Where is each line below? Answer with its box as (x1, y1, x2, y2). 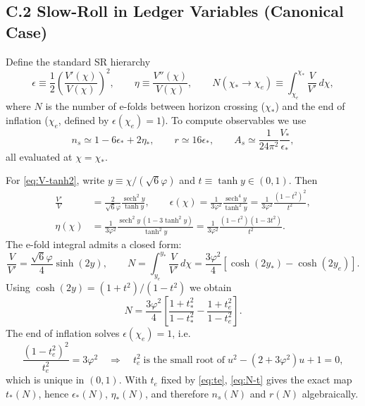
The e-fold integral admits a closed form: (6, 237, 182, 252)
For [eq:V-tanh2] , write (6, 173, 105, 187)
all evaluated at (6, 149, 73, 164)
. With (118, 372, 147, 387)
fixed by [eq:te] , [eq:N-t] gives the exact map (161, 372, 352, 387)
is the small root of (143, 355, 225, 365)
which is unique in (6, 372, 85, 387)
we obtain (189, 280, 232, 295)
